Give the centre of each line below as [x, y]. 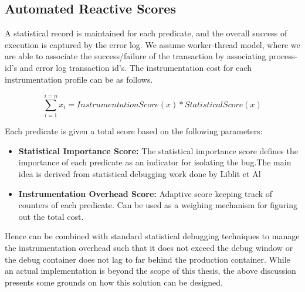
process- [283, 56]
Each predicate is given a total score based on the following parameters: [134, 131]
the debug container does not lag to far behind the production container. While [148, 259]
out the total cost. [51, 216]
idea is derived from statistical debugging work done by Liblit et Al [140, 174]
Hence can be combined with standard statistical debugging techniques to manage [152, 236]
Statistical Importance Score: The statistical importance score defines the [158, 150]
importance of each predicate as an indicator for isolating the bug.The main [155, 162]
